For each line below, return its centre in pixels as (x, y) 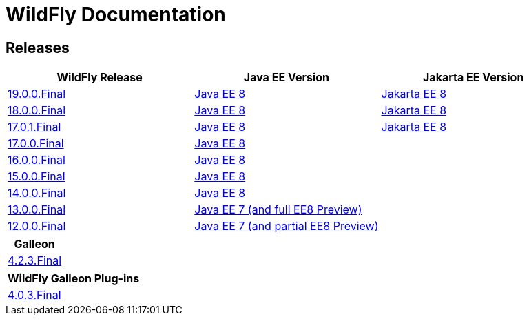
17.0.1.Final (34, 127)
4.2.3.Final (35, 261)
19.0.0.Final (37, 94)
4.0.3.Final (34, 295)
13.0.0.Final (37, 210)
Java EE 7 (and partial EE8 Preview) (287, 226)
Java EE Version (286, 77)
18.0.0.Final (37, 111)
